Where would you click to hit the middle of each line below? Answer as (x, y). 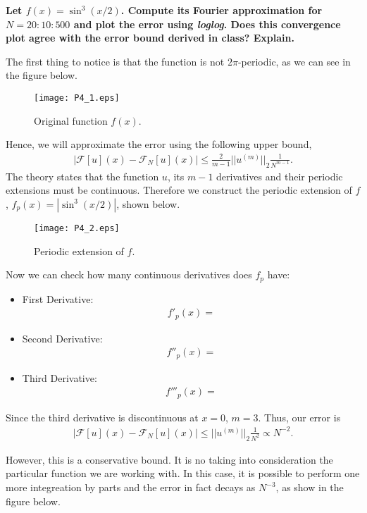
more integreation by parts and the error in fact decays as (131, 487)
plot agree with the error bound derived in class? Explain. (150, 38)
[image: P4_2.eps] (77, 228)
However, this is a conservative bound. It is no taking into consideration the (169, 459)
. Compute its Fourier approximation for (222, 10)
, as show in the (310, 487)
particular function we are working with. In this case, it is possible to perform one (183, 473)
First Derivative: (58, 298)
